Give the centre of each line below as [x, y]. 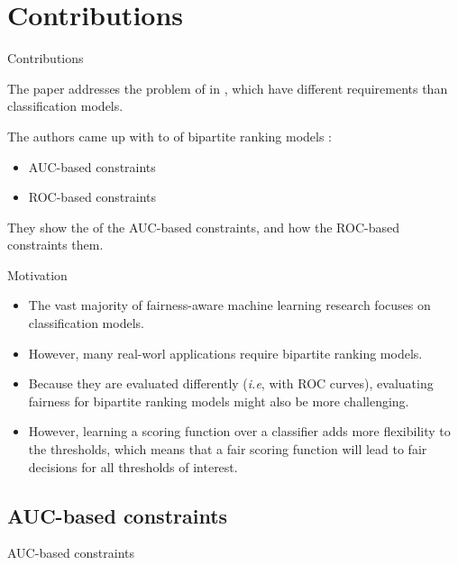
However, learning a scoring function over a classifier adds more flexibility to [239, 431]
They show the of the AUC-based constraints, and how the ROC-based [203, 227]
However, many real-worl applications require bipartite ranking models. [225, 353]
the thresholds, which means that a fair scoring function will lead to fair [228, 449]
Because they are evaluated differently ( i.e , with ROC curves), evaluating [231, 383]
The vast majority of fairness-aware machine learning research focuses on [229, 305]
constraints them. [55, 245]
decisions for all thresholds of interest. [133, 466]
